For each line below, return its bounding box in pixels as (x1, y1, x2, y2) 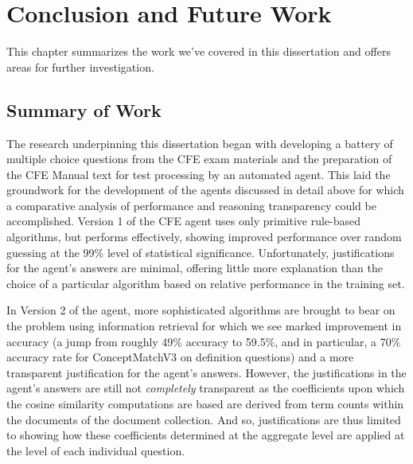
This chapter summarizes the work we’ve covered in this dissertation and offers (6, 43, 391, 60)
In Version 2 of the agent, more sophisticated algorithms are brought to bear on (6, 302, 395, 318)
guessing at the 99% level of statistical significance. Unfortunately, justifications (6, 244, 395, 260)
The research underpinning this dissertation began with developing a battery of (6, 135, 393, 151)
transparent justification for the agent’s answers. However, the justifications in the (6, 364, 407, 380)
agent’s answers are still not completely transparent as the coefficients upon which (6, 380, 405, 396)
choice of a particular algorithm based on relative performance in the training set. (6, 275, 405, 291)
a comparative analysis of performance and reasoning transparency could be (6, 197, 376, 213)
